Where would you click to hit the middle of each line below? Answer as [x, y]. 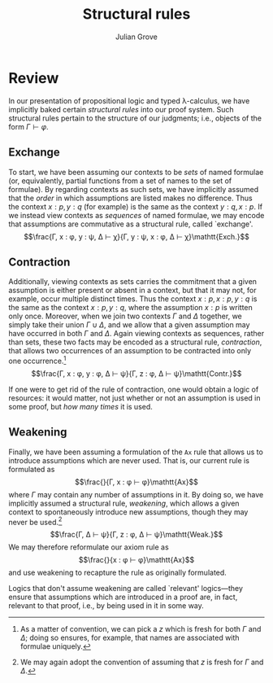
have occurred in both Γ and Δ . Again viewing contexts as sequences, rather [136, 334]
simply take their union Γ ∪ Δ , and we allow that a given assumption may [129, 325]
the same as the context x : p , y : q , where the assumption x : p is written [131, 308]
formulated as [32, 469]
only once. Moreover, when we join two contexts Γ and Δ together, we [125, 316]
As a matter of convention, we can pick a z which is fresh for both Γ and [141, 629]
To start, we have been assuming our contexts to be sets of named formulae [136, 172]
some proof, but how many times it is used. [80, 406]
